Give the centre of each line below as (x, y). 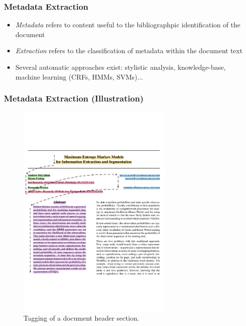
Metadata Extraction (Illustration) (74, 98)
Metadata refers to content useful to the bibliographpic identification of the (128, 25)
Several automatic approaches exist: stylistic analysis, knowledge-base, (121, 67)
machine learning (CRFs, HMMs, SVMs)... (79, 76)
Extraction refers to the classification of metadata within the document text (129, 51)
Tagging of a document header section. (81, 317)
